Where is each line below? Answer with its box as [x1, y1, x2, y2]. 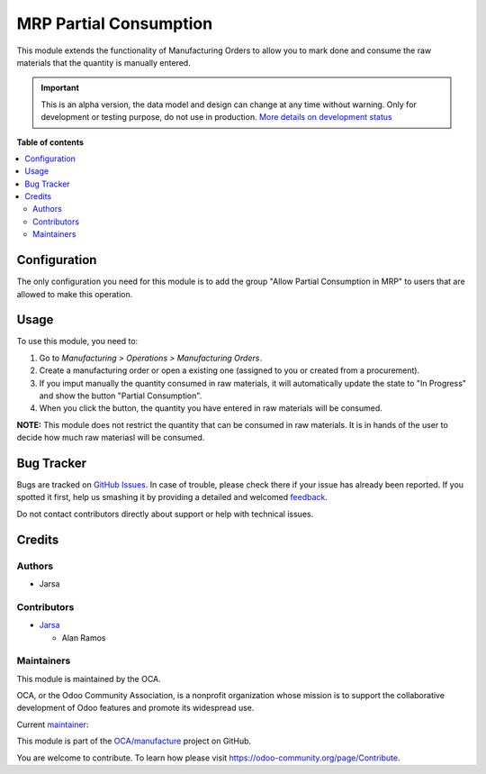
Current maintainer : [16, 719, 89, 730]
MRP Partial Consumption [16, 14, 213, 33]
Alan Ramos [61, 632, 106, 643]
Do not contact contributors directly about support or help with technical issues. [16, 508, 314, 519]
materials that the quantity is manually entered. [16, 57, 191, 68]
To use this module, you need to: [16, 336, 139, 347]
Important [40, 82, 80, 94]
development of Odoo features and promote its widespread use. [16, 703, 255, 714]
